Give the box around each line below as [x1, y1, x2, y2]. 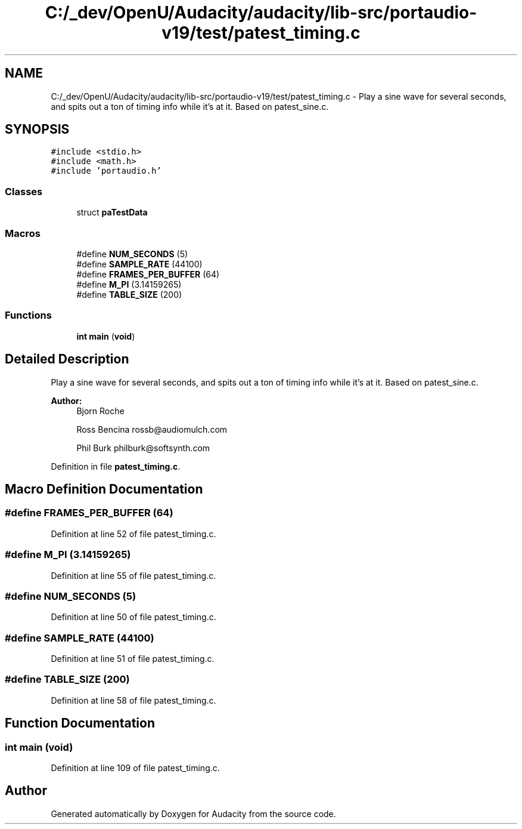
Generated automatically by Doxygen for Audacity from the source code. [51, 808, 336, 819]
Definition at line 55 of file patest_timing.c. [51, 570, 216, 581]
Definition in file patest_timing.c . [51, 461, 181, 471]
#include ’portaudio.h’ [51, 166, 161, 176]
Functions [5, 309, 52, 322]
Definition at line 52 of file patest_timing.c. [51, 528, 216, 539]
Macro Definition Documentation [5, 481, 203, 497]
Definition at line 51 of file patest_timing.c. [51, 654, 215, 664]
